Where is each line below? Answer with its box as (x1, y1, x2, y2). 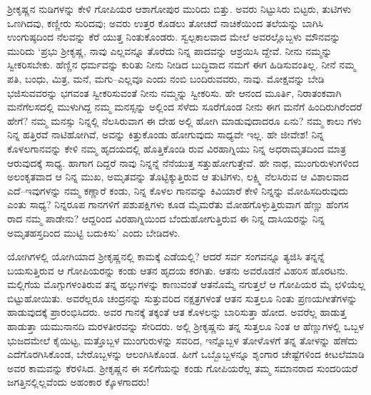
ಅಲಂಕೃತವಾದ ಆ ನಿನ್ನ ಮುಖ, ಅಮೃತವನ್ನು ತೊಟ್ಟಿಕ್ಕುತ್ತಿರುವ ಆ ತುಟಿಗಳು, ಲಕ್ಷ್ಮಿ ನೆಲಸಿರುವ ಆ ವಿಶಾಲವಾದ (7, 169, 349, 184)
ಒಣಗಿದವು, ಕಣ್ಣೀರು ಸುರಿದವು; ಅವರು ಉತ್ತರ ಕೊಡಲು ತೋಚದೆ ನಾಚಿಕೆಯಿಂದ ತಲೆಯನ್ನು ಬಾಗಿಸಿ (7, 15, 323, 30)
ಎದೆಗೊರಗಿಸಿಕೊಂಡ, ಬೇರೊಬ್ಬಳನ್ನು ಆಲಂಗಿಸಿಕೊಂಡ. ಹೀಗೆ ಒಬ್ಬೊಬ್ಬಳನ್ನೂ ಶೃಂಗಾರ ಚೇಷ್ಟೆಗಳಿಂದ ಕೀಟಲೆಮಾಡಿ (7, 347, 365, 361)
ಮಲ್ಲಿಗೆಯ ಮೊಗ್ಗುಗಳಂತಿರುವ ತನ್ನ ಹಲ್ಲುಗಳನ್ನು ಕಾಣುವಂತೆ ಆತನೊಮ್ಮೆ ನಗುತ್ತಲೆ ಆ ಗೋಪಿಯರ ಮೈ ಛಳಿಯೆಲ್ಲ (7, 277, 365, 292)
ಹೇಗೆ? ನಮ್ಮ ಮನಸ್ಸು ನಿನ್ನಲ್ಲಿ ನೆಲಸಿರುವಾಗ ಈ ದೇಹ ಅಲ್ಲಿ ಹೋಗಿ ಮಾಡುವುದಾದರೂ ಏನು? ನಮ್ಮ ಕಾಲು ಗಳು (7, 113, 362, 128)
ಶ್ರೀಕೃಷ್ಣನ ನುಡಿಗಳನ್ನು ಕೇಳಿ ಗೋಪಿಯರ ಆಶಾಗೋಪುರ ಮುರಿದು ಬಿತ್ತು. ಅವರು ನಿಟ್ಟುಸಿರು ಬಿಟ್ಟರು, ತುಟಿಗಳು (7, 1, 351, 16)
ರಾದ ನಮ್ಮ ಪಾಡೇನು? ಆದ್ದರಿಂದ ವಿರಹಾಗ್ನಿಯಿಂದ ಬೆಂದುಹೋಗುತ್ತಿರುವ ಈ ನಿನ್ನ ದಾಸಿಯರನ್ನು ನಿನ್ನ (7, 210, 325, 225)
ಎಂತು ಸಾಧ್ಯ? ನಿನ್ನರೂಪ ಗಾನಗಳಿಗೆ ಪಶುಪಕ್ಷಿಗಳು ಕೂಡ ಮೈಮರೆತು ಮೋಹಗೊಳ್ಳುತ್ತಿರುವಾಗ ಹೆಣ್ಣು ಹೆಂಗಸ (7, 197, 349, 212)
